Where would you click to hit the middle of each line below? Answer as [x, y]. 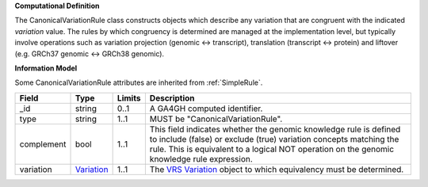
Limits [129, 97]
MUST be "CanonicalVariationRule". [216, 119]
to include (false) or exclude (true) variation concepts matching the [274, 139]
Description [172, 97]
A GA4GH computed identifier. [206, 109]
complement [43, 144]
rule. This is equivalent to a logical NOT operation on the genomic [272, 149]
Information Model [46, 68]
